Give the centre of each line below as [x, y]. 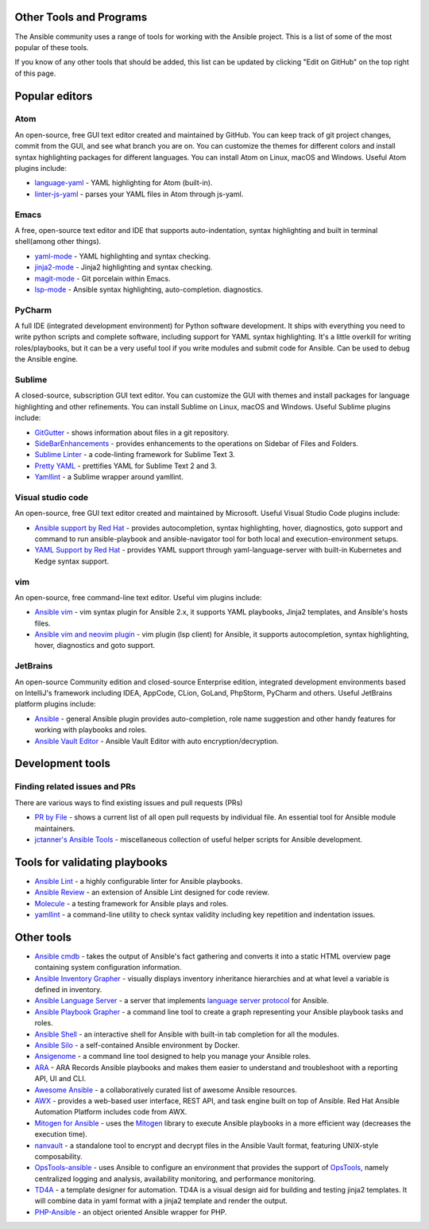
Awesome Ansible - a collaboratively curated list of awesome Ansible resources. [166, 1090]
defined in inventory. [68, 990]
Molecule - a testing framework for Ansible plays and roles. [131, 903]
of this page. [35, 73]
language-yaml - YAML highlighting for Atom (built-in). [124, 183]
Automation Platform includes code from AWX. [111, 1112]
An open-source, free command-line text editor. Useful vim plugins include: [138, 597]
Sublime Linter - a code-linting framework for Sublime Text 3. [135, 455]
